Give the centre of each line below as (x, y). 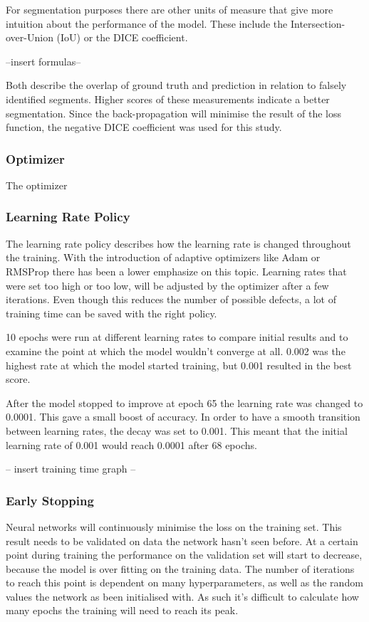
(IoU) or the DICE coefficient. (122, 37)
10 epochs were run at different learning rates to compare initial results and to (177, 337)
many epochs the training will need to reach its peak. (122, 610)
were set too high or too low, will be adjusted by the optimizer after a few (167, 285)
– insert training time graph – (71, 469)
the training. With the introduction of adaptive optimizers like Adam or (163, 257)
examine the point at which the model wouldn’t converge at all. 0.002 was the (176, 350)
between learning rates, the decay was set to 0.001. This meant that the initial (177, 430)
